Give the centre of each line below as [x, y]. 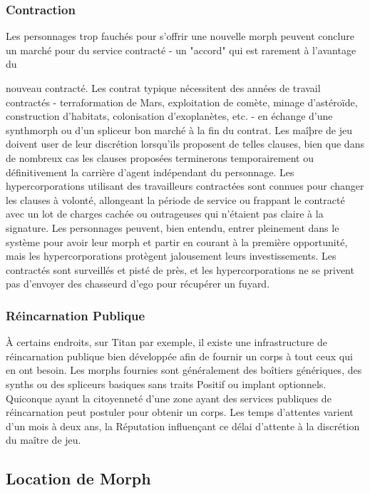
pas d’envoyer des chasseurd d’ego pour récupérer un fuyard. [138, 284]
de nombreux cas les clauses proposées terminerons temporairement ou [160, 157]
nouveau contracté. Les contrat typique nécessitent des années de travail [163, 88]
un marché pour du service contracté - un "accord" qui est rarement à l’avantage [181, 50]
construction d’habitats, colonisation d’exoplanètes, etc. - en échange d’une [169, 116]
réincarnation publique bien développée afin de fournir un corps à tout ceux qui [179, 356]
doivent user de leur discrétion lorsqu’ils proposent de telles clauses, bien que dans [185, 144]
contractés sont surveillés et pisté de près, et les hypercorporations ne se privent [180, 269]
